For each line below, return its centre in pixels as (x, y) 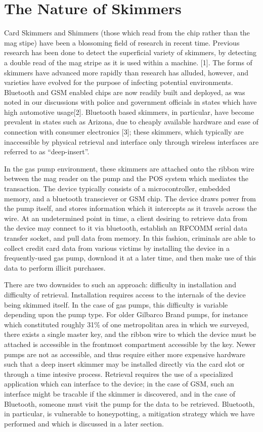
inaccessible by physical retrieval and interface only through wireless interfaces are (131, 141)
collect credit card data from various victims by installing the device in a (117, 248)
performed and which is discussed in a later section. (84, 423)
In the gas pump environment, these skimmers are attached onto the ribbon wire (129, 168)
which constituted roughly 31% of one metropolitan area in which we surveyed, (127, 324)
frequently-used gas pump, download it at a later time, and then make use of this (130, 258)
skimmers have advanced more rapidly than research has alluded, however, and (126, 72)
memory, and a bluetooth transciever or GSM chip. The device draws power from (130, 198)
